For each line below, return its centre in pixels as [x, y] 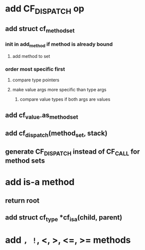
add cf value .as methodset [42, 116]
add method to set [31, 56]
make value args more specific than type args [59, 90]
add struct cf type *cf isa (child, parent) [64, 218]
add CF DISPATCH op [45, 9]
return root [22, 200]
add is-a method [40, 182]
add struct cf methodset [40, 29]
